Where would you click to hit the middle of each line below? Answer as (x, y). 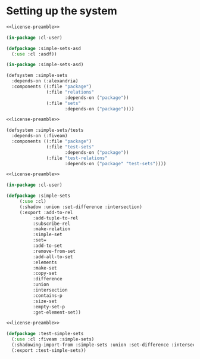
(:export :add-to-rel (46, 212)
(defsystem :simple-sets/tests (45, 130)
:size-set (45, 301)
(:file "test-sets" (70, 147)
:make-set (45, 268)
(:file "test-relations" (77, 158)
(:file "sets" (64, 103)
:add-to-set (47, 246)
